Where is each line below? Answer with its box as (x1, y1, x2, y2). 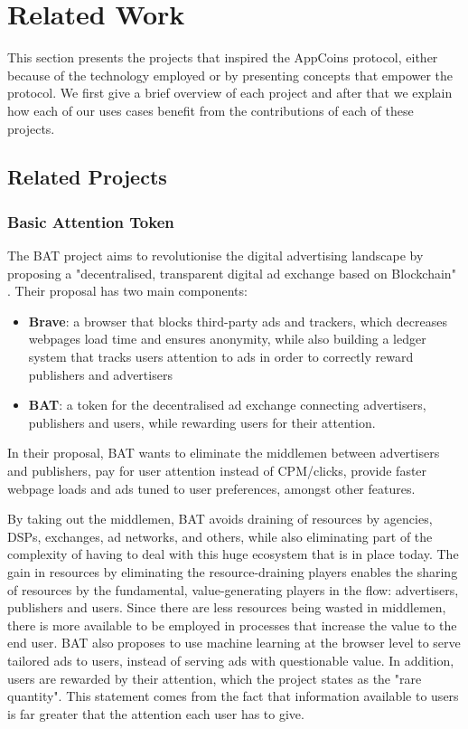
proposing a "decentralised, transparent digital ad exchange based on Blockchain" (7, 263, 456, 282)
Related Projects (7, 163, 167, 191)
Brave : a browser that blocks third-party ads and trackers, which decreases (28, 311, 447, 330)
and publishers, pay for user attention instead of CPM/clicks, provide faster (7, 461, 427, 480)
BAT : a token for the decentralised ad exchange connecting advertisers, (28, 395, 426, 414)
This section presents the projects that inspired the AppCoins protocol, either (7, 48, 438, 67)
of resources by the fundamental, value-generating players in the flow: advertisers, (7, 580, 459, 599)
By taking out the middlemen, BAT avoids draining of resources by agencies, (7, 509, 433, 528)
